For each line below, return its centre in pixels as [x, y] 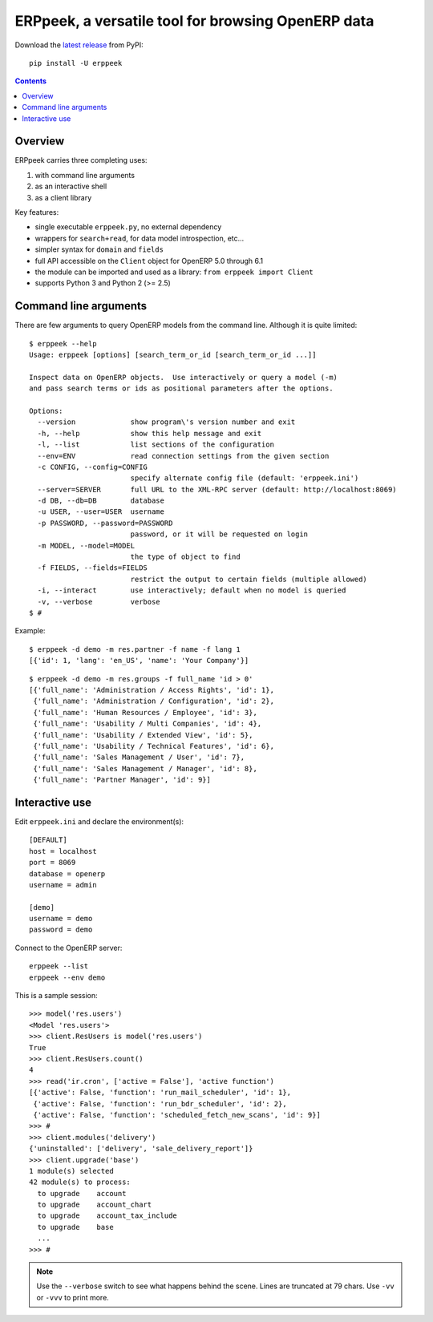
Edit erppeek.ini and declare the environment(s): [99, 821]
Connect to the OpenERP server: [69, 948]
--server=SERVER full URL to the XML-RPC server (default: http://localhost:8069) [217, 489]
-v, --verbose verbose [99, 602]
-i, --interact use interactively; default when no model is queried [192, 590]
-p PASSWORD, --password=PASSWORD [105, 523]
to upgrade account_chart [95, 1205]
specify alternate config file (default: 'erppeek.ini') [245, 478]
